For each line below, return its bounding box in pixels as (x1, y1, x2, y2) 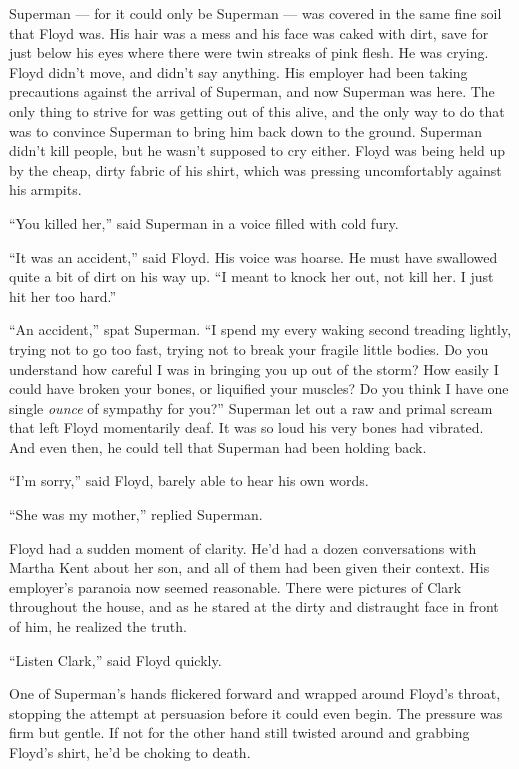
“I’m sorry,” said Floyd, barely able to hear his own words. (9, 470, 369, 491)
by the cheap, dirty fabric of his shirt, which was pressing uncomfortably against (9, 159, 502, 180)
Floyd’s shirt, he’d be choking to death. (9, 742, 251, 762)
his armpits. (9, 179, 82, 200)
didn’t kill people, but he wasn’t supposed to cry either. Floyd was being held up (9, 140, 506, 161)
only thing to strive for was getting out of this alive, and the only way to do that (9, 100, 505, 121)
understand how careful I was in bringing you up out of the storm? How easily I (9, 358, 499, 379)
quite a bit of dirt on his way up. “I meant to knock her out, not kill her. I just (9, 266, 494, 287)
